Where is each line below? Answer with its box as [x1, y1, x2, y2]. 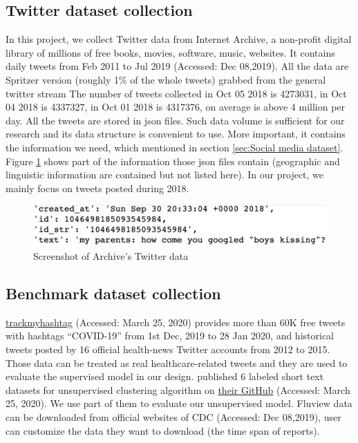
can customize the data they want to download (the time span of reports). [6, 423, 320, 437]
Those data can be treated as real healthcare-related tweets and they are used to [6, 355, 348, 370]
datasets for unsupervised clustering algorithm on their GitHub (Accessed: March [6, 382, 350, 397]
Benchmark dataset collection [6, 282, 221, 303]
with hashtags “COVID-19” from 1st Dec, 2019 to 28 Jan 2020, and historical [6, 328, 334, 343]
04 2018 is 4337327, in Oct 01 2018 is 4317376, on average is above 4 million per [6, 100, 346, 114]
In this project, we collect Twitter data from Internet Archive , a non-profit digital [6, 32, 352, 46]
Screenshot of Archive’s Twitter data [33, 248, 189, 263]
